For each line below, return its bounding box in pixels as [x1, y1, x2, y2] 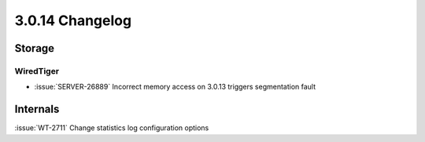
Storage [14, 42, 55, 55]
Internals [14, 103, 60, 116]
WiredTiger [14, 65, 59, 76]
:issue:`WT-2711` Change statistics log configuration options [14, 123, 209, 133]
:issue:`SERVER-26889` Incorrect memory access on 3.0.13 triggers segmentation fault [34, 82, 316, 92]
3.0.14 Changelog [14, 12, 132, 29]
